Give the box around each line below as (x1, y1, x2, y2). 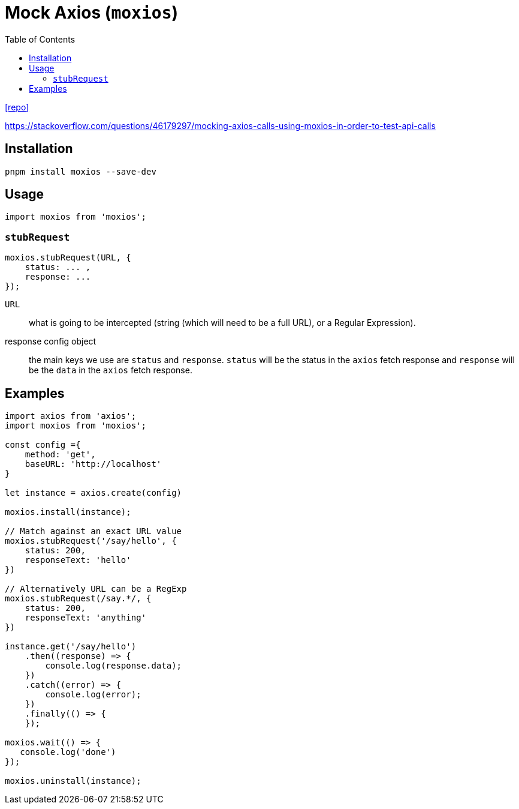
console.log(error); (45, 690, 141, 700)
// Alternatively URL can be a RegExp (5, 584, 187, 594)
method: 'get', (25, 450, 96, 460)
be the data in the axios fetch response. (29, 365, 192, 376)
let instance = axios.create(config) (5, 488, 182, 498)
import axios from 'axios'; (5, 411, 137, 421)
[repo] (5, 101, 29, 112)
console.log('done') (20, 747, 116, 757)
